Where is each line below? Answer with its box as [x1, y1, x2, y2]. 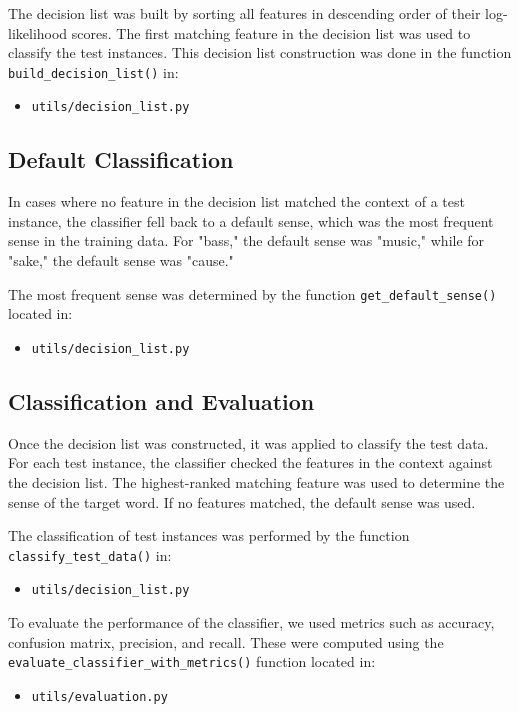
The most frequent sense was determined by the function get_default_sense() [8, 283, 497, 304]
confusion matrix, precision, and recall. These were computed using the [8, 631, 444, 652]
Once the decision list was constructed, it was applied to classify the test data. [8, 432, 489, 453]
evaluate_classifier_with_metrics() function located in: [8, 651, 376, 672]
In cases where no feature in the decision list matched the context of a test [8, 191, 465, 212]
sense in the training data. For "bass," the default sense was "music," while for [8, 230, 485, 251]
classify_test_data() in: [8, 544, 172, 565]
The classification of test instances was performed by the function [8, 525, 410, 546]
